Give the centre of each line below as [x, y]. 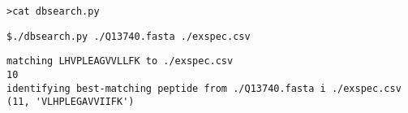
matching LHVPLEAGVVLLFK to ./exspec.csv [120, 61]
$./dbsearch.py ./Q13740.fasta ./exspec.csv [129, 36]
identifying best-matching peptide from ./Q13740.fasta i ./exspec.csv [204, 88]
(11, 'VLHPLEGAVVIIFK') [71, 102]
